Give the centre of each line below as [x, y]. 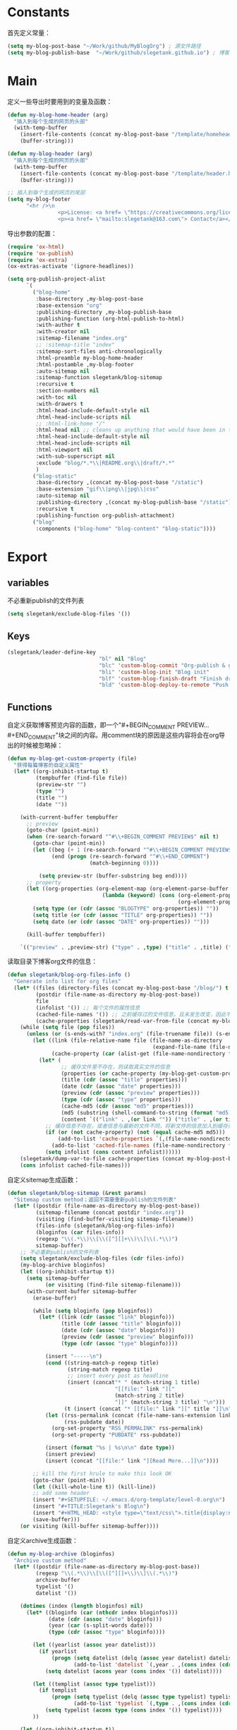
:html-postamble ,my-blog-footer [85, 364]
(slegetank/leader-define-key [52, 653]
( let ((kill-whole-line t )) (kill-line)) [95, 1486]
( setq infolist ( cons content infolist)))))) [113, 1152]
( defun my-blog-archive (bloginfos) [61, 1554]
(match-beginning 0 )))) [124, 863]
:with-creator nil [63, 332]
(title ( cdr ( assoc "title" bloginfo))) [121, 1324]
